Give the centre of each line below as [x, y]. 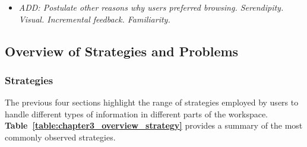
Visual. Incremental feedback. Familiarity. [94, 19]
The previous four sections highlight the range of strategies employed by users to [152, 102]
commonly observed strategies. [60, 137]
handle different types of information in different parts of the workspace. [137, 114]
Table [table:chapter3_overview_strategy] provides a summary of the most [154, 125]
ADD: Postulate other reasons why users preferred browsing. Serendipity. [151, 7]
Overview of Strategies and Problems [122, 51]
